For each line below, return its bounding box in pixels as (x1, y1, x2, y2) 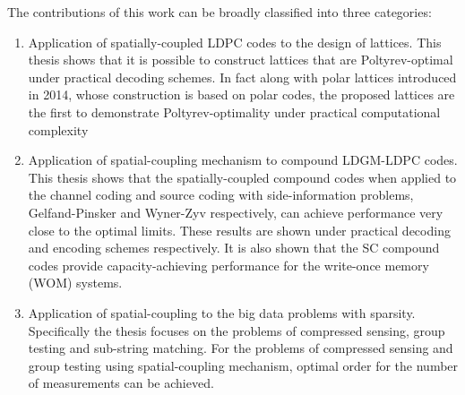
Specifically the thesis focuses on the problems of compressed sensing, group (28, 321, 445, 339)
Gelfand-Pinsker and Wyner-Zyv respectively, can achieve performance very (28, 202, 443, 221)
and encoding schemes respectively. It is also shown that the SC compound (28, 238, 440, 257)
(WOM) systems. (28, 273, 123, 292)
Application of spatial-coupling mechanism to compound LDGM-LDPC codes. (28, 150, 458, 169)
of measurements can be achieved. (28, 374, 214, 392)
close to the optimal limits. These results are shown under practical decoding (28, 220, 451, 239)
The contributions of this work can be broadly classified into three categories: (7, 3, 432, 21)
